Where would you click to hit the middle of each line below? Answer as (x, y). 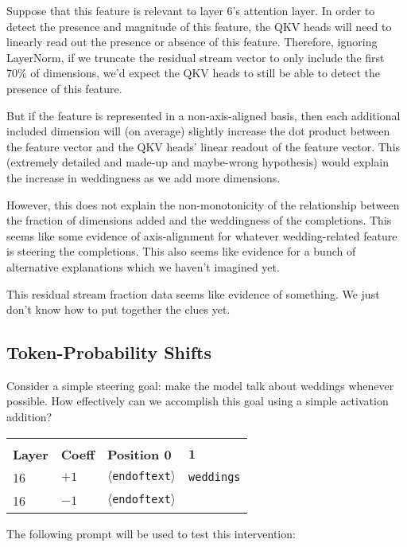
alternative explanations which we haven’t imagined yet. (143, 266)
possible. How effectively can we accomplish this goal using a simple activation (198, 401)
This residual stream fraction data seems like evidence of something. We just (193, 293)
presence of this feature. (64, 88)
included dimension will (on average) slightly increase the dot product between (198, 131)
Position (133, 454)
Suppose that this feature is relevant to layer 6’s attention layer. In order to (191, 10)
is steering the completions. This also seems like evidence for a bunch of (181, 251)
